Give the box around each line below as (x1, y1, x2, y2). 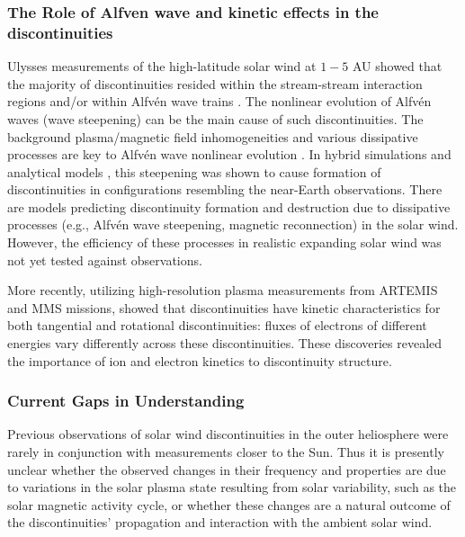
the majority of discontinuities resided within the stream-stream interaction (7, 74, 423, 93)
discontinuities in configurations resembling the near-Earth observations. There (7, 180, 443, 199)
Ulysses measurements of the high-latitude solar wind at (7, 57, 317, 76)
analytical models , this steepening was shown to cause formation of (7, 162, 381, 181)
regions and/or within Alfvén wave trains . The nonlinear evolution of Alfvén (7, 92, 432, 111)
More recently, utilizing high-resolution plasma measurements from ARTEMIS (7, 281, 438, 300)
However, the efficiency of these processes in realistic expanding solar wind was (7, 233, 442, 252)
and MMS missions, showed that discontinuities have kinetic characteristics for (7, 298, 441, 317)
